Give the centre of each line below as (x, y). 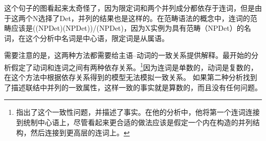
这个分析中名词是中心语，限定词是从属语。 (97, 38)
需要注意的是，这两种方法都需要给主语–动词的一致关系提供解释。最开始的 (128, 55)
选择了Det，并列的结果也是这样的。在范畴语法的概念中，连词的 (144, 18)
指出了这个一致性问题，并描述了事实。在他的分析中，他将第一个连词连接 (138, 112)
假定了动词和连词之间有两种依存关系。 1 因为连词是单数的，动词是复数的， (134, 66)
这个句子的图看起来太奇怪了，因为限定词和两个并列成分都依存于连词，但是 (129, 8)
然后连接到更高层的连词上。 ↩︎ (80, 132)
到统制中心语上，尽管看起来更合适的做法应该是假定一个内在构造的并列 (134, 122)
